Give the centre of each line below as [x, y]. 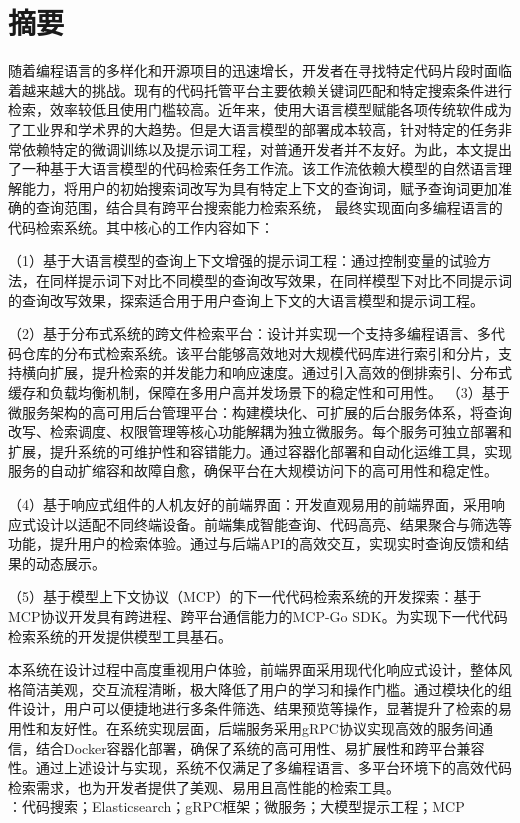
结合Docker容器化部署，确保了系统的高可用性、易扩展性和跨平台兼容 [260, 747]
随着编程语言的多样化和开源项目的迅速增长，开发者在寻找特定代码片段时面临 [260, 70]
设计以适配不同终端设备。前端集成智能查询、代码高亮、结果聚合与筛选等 [273, 523]
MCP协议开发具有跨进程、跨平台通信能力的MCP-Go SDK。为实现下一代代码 [258, 615]
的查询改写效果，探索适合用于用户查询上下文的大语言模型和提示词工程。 [246, 299]
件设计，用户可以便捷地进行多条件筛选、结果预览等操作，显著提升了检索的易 [260, 708]
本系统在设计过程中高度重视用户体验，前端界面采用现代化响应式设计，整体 [253, 669]
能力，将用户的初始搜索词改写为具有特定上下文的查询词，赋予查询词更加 [259, 187]
